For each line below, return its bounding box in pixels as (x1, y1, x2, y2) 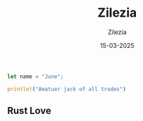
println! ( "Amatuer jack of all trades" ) (7, 86, 127, 92)
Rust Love (7, 105, 52, 117)
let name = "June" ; (7, 73, 64, 80)
